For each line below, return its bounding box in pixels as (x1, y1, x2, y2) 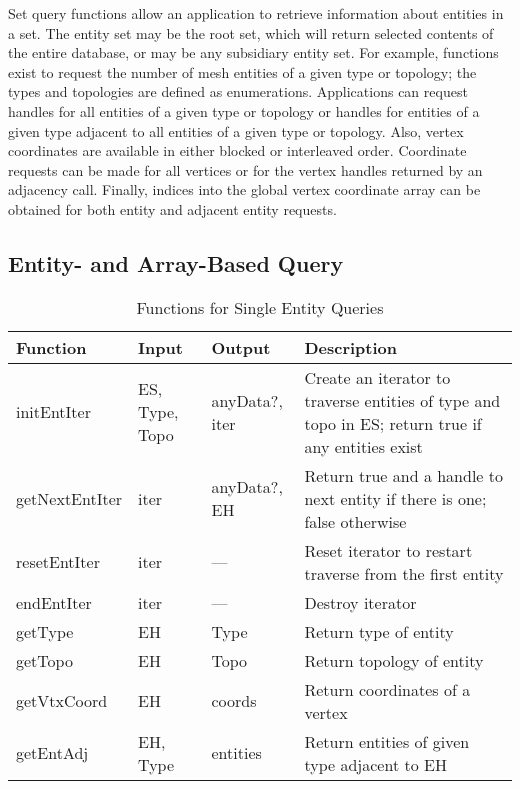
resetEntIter (16, 550, 100, 574)
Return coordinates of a (304, 677, 471, 701)
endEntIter (16, 590, 92, 614)
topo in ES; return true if (304, 411, 482, 435)
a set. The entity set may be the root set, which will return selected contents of (8, 22, 494, 43)
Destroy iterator (304, 590, 417, 614)
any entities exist (304, 434, 423, 458)
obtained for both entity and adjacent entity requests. (8, 198, 337, 219)
